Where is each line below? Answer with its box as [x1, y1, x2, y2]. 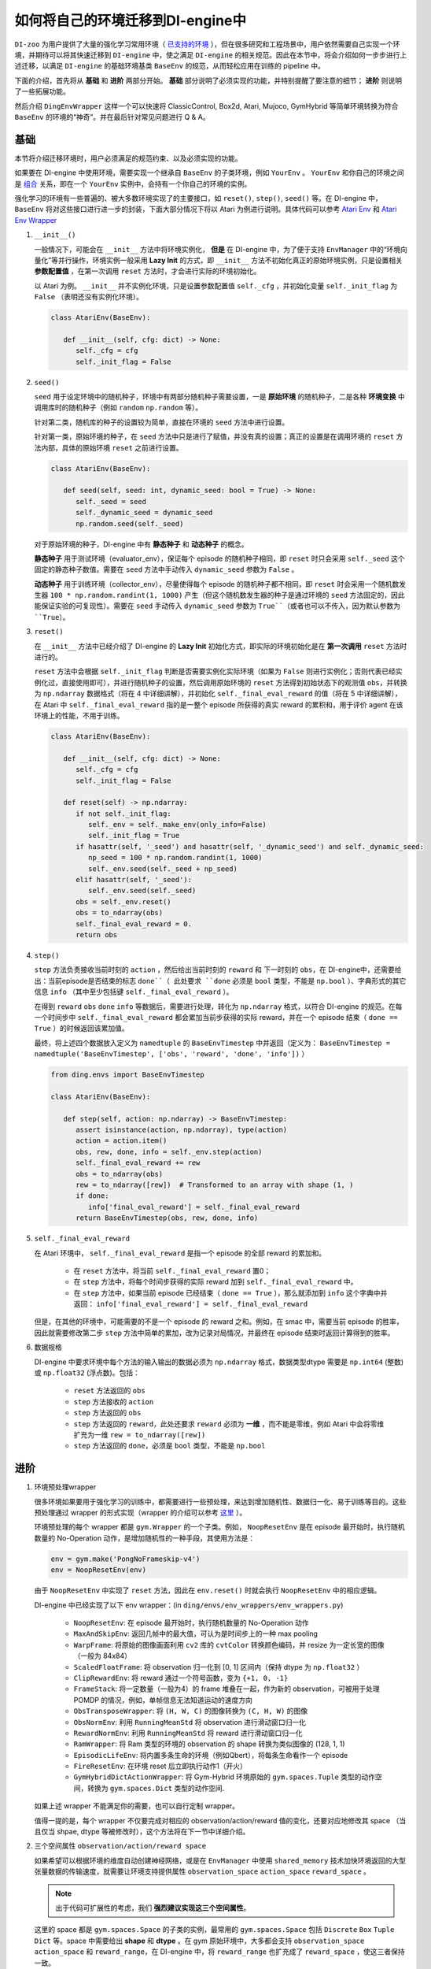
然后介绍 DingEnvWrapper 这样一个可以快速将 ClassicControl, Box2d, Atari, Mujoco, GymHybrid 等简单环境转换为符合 [14, 101, 399, 110]
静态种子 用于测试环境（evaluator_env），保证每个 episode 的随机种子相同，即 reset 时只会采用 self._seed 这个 [34, 554, 405, 563]
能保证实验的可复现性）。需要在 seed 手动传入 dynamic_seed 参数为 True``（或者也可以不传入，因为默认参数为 [34, 601, 401, 610]
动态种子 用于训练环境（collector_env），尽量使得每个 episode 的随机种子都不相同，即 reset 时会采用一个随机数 [34, 579, 400, 588]
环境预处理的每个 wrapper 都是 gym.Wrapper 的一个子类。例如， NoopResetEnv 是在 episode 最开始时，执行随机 [34, 1522, 405, 1532]
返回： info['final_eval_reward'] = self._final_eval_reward [73, 1300, 308, 1309]
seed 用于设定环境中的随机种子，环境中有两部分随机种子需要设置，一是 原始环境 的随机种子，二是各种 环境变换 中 [34, 392, 405, 402]
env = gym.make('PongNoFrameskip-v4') [50, 1554, 201, 1563]
